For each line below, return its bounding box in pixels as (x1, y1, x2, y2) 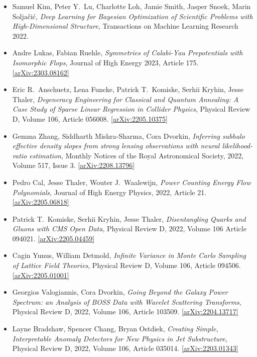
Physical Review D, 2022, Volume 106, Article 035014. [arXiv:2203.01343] (12, 343, 238, 353)
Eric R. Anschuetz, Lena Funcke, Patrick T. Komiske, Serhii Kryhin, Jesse (12, 84, 243, 95)
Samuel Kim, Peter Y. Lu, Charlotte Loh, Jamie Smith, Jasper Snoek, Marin (12, 1, 251, 11)
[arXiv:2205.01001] (12, 270, 69, 280)
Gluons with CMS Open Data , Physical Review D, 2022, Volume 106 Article (12, 223, 246, 234)
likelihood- (222, 140, 253, 151)
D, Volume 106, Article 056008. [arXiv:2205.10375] (12, 113, 168, 124)
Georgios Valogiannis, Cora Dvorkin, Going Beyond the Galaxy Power (12, 287, 228, 297)
